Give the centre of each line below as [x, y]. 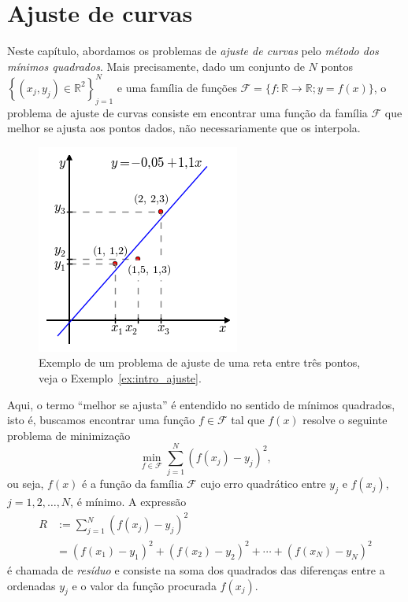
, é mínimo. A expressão [128, 502]
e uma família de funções [177, 87]
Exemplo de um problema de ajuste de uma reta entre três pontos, [200, 362]
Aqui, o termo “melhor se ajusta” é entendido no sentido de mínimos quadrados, [201, 404]
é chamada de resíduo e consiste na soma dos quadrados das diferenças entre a [196, 569]
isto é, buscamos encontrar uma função [101, 420]
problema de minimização [69, 435]
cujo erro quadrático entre [263, 484]
